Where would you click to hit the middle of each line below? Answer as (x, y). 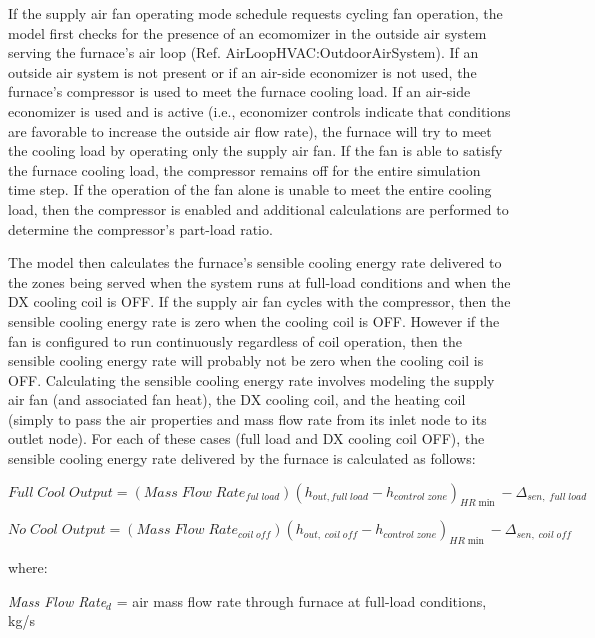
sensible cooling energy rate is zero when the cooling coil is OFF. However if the (254, 320)
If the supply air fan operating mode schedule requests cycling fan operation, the (255, 13)
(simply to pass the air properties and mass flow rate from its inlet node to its (247, 418)
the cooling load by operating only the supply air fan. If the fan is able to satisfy (255, 150)
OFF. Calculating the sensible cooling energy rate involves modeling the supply (251, 379)
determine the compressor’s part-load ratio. (140, 228)
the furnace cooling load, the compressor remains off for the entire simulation (244, 169)
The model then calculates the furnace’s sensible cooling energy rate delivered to (255, 262)
